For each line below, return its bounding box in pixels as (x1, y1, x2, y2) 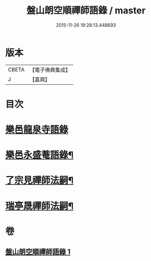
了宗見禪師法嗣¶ (5, 175, 74, 187)
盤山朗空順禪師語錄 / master (26, 5, 146, 16)
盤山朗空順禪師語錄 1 (5, 248, 71, 256)
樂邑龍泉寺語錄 (5, 124, 69, 136)
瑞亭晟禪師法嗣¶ (5, 200, 74, 212)
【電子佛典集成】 (29, 66, 71, 73)
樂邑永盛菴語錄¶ (5, 150, 74, 161)
